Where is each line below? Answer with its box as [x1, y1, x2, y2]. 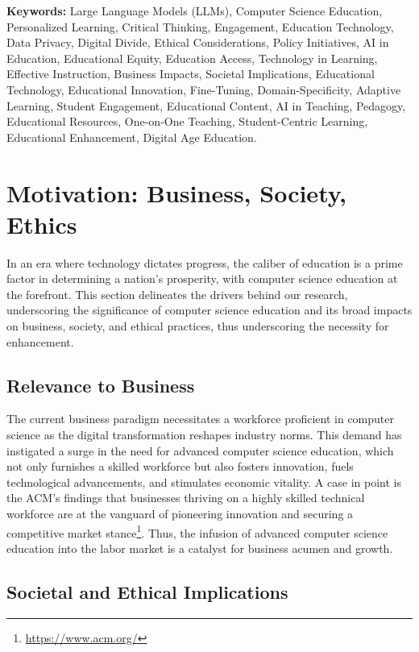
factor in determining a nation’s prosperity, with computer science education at [6, 270, 398, 287]
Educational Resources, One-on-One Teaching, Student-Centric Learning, [6, 113, 368, 130]
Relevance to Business [6, 372, 195, 397]
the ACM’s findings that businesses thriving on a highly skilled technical [6, 489, 365, 506]
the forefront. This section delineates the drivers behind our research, [6, 285, 348, 302]
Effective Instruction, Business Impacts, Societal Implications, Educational [6, 65, 375, 82]
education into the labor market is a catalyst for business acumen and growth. [6, 539, 393, 556]
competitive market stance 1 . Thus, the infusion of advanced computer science [6, 521, 388, 541]
